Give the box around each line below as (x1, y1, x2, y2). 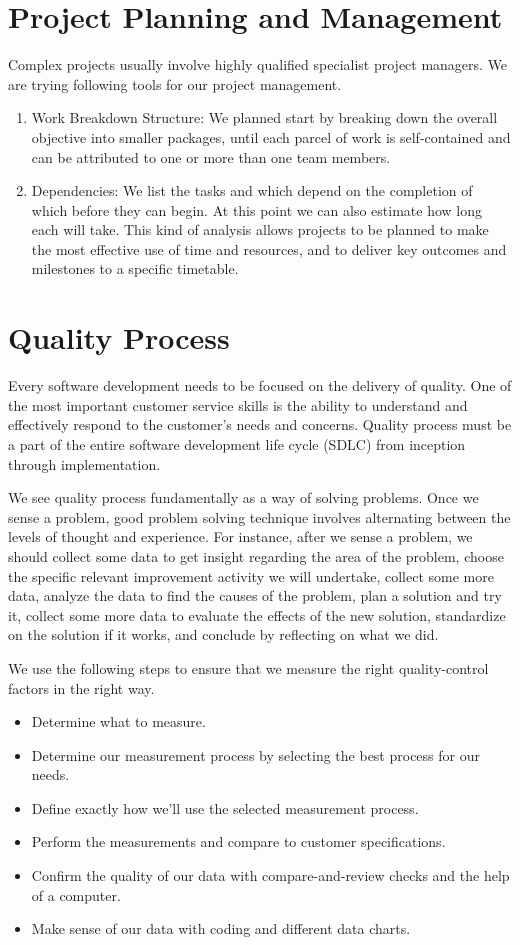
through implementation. (8, 453, 161, 474)
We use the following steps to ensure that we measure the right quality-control (8, 657, 489, 678)
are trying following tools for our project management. (8, 73, 342, 94)
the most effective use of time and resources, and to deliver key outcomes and (31, 238, 507, 259)
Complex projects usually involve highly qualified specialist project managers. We (8, 54, 508, 75)
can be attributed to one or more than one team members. (31, 146, 391, 167)
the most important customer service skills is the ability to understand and (8, 394, 468, 415)
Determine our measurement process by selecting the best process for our (31, 744, 480, 765)
